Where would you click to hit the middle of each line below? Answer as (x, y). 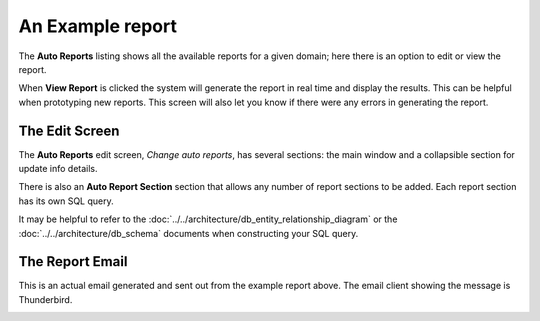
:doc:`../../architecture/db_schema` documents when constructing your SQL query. (188, 233)
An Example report (97, 26)
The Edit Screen (69, 130)
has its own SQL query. (66, 201)
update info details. (58, 169)
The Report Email (73, 261)
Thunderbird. (45, 299)
